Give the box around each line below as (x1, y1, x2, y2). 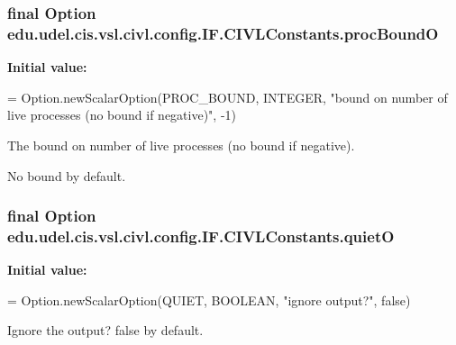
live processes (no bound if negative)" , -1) (7, 105, 237, 124)
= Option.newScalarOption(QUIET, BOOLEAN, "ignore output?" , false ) (7, 290, 411, 309)
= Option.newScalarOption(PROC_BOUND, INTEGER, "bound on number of (7, 87, 448, 106)
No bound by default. (7, 166, 126, 185)
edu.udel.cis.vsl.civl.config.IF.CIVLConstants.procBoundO (7, 22, 439, 44)
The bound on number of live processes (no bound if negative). (7, 135, 355, 154)
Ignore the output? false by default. (7, 321, 204, 340)
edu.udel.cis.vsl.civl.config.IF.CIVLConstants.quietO (7, 224, 395, 247)
